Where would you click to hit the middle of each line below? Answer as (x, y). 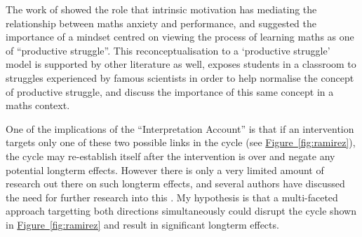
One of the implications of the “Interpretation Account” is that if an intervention (180, 128)
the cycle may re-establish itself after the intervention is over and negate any (170, 156)
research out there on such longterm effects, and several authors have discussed (175, 184)
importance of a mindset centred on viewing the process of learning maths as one (180, 37)
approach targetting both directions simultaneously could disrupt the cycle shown (181, 211)
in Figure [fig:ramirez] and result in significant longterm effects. (142, 224)
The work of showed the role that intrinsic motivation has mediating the (161, 9)
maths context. (38, 105)
